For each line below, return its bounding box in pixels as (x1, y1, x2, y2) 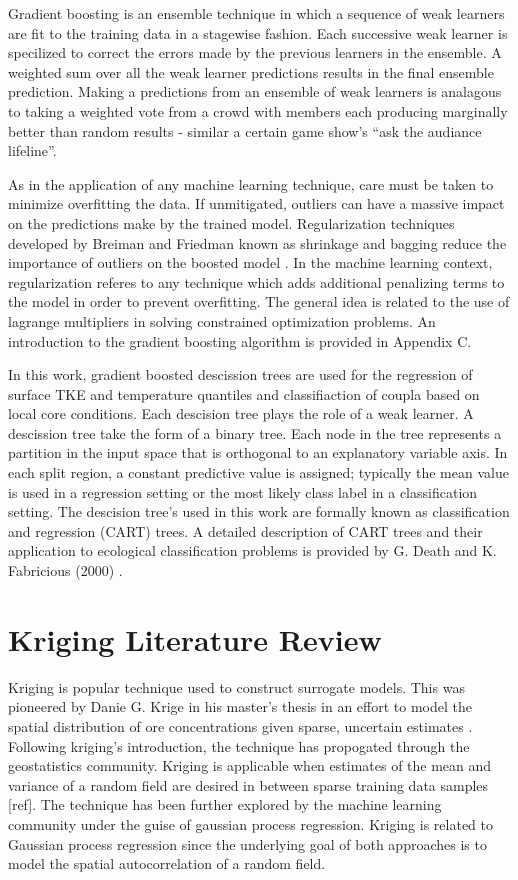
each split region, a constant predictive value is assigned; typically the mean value (8, 462, 509, 483)
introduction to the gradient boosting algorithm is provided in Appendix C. (8, 330, 472, 351)
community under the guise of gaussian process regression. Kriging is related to (8, 813, 493, 834)
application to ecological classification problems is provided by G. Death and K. (8, 540, 497, 561)
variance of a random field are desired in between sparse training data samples (8, 774, 489, 795)
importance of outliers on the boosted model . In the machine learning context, (8, 252, 493, 273)
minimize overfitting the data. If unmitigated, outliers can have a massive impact (8, 193, 505, 214)
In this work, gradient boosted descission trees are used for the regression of (8, 364, 473, 385)
